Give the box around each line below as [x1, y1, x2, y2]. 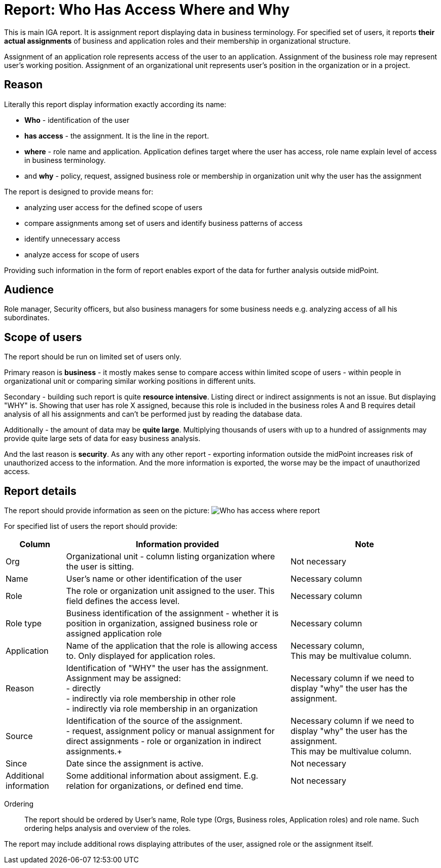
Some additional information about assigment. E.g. [66, 771, 259, 781]
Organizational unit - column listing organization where [66, 551, 275, 562]
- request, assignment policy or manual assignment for [66, 726, 275, 737]
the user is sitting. [66, 561, 134, 572]
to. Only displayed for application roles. [66, 651, 215, 661]
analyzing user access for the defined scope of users [24, 203, 203, 212]
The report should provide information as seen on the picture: [4, 506, 210, 515]
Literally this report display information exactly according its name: [4, 99, 227, 109]
